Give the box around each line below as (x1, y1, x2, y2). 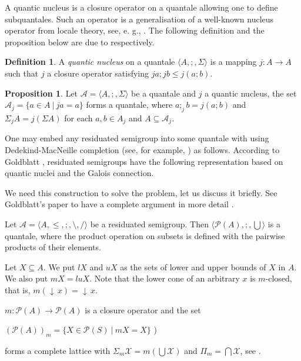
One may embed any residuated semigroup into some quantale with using (5, 132, 269, 144)
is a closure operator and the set (85, 303, 201, 316)
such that (5, 67, 39, 79)
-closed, (265, 272, 292, 284)
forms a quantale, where (86, 98, 173, 111)
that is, (5, 283, 31, 296)
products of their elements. (5, 241, 101, 253)
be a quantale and (131, 87, 196, 99)
